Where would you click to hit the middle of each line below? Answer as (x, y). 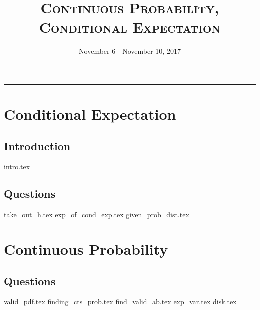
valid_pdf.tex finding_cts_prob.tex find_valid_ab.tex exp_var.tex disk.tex (120, 302)
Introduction (37, 146)
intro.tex (17, 167)
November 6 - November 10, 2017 (130, 51)
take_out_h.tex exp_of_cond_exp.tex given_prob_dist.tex (97, 215)
